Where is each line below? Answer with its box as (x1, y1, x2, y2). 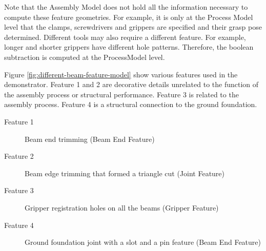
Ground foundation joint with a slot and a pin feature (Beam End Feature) (25, 237, 261, 247)
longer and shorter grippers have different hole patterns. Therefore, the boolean (4, 41, 254, 52)
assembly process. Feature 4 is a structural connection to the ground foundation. (4, 99, 257, 110)
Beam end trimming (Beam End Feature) (25, 133, 155, 144)
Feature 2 (4, 151, 34, 161)
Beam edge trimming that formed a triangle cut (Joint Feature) (25, 168, 225, 178)
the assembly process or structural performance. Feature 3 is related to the (4, 89, 239, 99)
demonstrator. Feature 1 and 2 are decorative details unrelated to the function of (4, 79, 259, 90)
